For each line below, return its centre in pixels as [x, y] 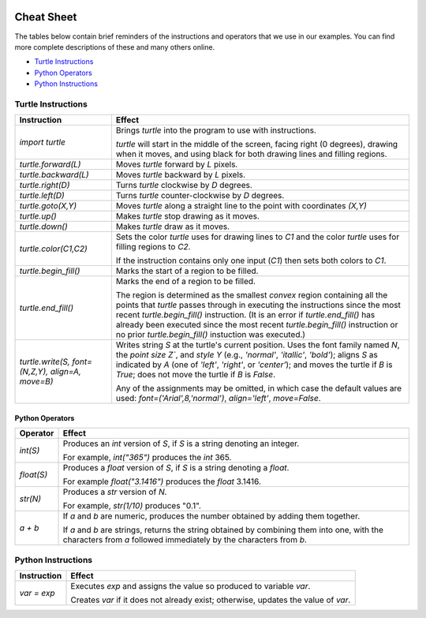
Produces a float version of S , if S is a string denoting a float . [176, 468]
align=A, [66, 372]
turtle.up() [38, 216]
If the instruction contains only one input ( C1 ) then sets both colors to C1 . [251, 260]
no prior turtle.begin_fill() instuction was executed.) [211, 335]
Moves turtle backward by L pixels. [181, 175]
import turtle [43, 142]
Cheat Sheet [46, 17]
